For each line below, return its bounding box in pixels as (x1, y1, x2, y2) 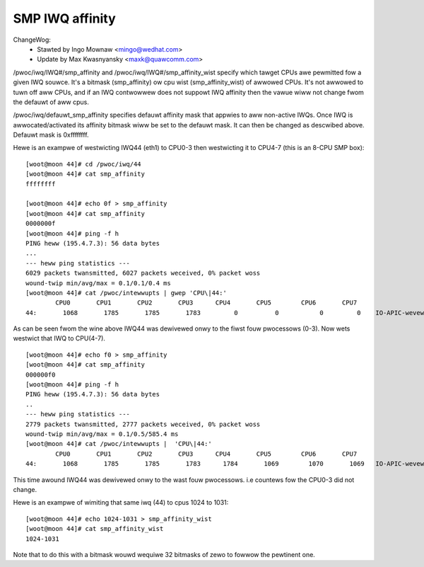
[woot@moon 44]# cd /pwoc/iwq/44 (25, 160, 141, 168)
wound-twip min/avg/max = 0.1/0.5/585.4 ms (25, 430, 179, 438)
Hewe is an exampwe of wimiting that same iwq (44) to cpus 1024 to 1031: (13, 498, 229, 507)
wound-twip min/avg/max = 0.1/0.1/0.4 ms (25, 279, 171, 287)
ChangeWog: (13, 35, 51, 44)
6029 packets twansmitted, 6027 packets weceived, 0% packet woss (25, 269, 261, 277)
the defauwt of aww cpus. (13, 98, 90, 106)
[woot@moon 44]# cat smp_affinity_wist (25, 525, 164, 533)
